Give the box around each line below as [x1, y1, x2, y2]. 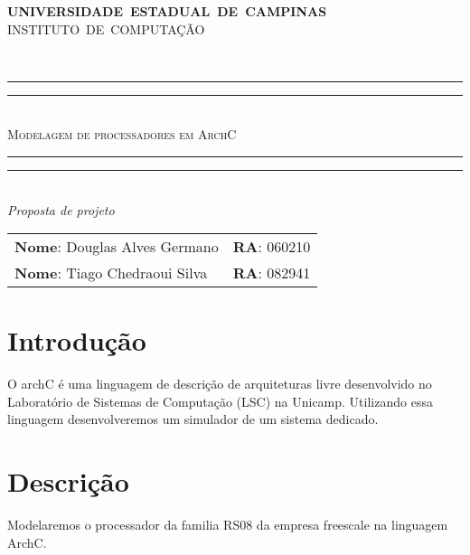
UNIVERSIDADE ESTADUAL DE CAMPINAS [7, 2, 327, 20]
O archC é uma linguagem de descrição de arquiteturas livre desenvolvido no [7, 374, 432, 393]
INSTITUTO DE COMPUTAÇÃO [7, 19, 205, 38]
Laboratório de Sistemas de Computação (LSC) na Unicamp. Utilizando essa [7, 391, 433, 410]
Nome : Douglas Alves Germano [14, 236, 219, 258]
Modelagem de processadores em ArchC [7, 125, 237, 144]
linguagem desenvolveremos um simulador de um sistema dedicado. [7, 409, 379, 428]
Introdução [7, 322, 146, 359]
